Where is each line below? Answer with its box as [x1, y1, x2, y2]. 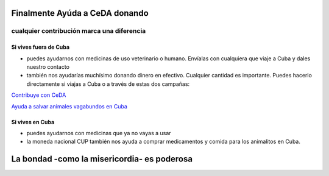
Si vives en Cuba [11, 118, 55, 125]
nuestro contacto [26, 63, 70, 70]
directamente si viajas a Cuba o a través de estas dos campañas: [26, 80, 190, 88]
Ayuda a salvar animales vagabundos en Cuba [11, 102, 128, 110]
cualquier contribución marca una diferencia [11, 27, 146, 35]
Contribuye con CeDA [11, 91, 66, 99]
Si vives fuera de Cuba [11, 43, 70, 51]
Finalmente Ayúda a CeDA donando [11, 8, 149, 18]
